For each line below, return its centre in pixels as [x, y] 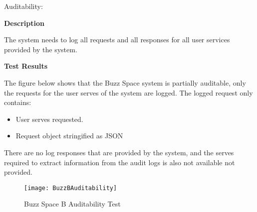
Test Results [26, 66]
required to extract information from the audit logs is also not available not [120, 162]
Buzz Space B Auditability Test [72, 204]
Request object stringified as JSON [69, 136]
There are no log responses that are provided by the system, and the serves [119, 152]
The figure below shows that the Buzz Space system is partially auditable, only [125, 82]
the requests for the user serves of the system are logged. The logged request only [128, 92]
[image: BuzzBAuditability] [71, 188]
